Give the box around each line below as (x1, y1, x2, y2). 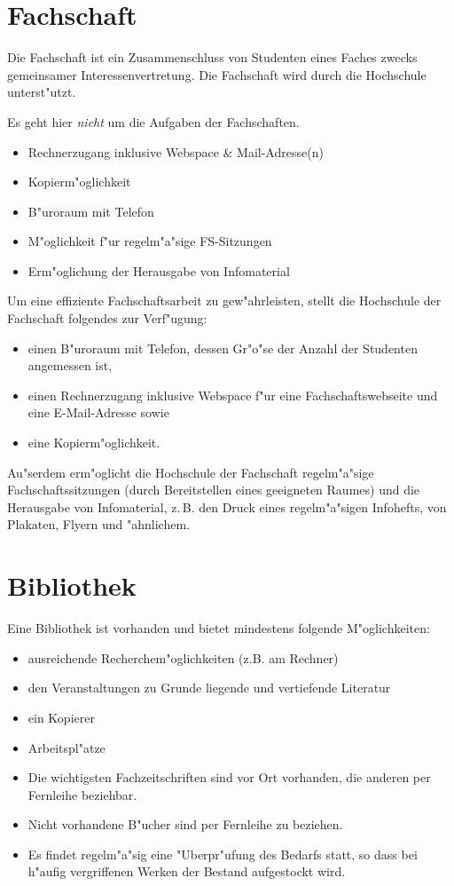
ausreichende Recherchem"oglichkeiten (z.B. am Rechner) (27, 648, 339, 667)
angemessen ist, (27, 356, 113, 375)
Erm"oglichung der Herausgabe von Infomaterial (27, 261, 290, 280)
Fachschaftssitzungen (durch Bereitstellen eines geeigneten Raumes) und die (7, 480, 420, 499)
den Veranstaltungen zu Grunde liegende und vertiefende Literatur (27, 678, 391, 697)
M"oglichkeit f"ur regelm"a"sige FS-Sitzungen (27, 232, 272, 250)
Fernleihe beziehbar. (27, 785, 137, 803)
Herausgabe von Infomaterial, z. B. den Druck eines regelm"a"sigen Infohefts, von (7, 497, 447, 516)
